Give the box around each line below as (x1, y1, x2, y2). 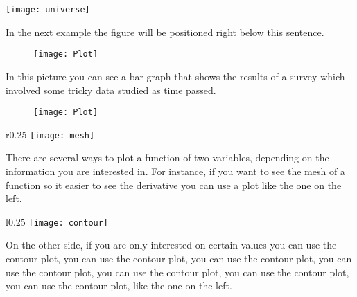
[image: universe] (6, 5, 90, 15)
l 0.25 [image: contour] (6, 214, 109, 228)
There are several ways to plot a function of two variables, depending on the (6, 150, 329, 165)
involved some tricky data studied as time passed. (6, 82, 216, 97)
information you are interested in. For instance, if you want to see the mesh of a (6, 164, 345, 178)
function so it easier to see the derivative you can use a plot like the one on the (6, 177, 342, 192)
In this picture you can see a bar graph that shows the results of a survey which (6, 69, 345, 83)
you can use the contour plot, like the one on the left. (6, 278, 232, 293)
